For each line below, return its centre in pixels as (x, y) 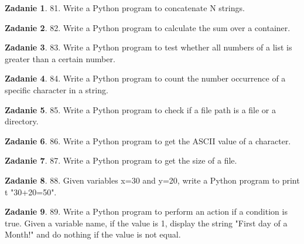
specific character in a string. (57, 89)
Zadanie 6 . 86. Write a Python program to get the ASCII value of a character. (148, 140)
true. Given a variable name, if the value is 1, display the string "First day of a (146, 223)
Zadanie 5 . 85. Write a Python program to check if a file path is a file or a (141, 109)
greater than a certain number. (60, 58)
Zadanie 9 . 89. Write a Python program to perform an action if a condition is (146, 211)
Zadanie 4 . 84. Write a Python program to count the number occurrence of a (145, 78)
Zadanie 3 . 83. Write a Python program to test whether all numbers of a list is (148, 47)
